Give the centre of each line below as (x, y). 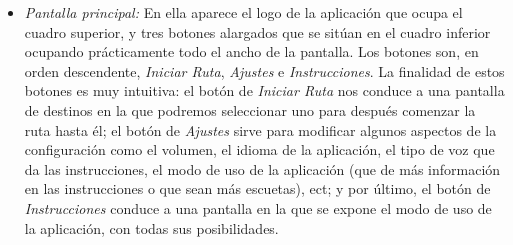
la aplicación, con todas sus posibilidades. (151, 227)
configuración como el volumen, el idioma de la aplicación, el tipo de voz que (259, 149)
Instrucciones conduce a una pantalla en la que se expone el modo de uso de (258, 207)
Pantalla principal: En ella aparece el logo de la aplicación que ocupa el (243, 12)
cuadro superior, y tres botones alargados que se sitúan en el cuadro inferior (257, 31)
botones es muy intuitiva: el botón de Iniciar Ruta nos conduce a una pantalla (264, 90)
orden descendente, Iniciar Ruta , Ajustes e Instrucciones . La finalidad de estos (264, 70)
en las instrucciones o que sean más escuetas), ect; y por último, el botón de (257, 188)
